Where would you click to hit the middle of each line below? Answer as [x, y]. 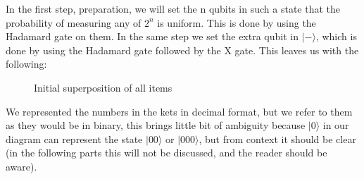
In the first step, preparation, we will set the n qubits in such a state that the [173, 8]
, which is [336, 36]
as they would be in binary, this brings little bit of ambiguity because [156, 125]
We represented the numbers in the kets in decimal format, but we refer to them [179, 111]
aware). [21, 166]
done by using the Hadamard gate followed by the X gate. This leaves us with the [182, 50]
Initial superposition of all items [103, 87]
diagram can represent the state [74, 138]
